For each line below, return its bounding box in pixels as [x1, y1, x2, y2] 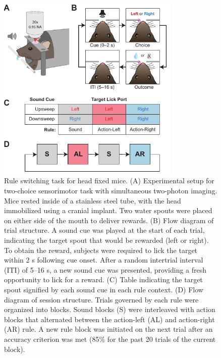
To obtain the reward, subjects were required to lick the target [4, 244, 198, 255]
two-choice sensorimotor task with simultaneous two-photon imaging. [4, 185, 217, 196]
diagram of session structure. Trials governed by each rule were [4, 294, 199, 304]
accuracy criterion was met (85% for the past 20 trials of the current [4, 333, 216, 344]
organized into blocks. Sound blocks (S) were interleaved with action [4, 304, 215, 315]
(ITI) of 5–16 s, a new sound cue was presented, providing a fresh [4, 264, 207, 275]
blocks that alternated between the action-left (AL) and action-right [4, 314, 215, 324]
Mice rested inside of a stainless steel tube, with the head [4, 195, 181, 206]
